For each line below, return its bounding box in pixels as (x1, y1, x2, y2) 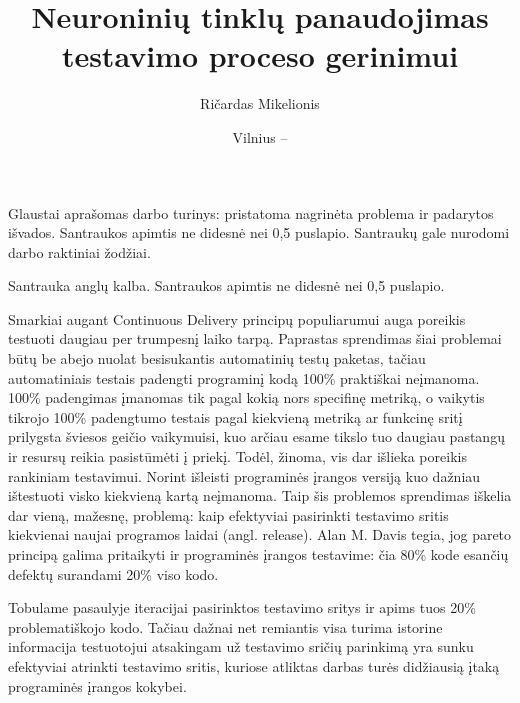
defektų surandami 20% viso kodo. (8, 563, 219, 584)
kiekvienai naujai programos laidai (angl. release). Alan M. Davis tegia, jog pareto (8, 524, 512, 545)
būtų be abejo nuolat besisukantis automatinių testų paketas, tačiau (8, 348, 426, 369)
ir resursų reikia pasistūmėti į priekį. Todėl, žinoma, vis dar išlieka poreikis (8, 446, 467, 467)
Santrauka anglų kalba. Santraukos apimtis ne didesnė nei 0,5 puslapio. (8, 275, 445, 296)
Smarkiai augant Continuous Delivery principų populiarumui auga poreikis (8, 308, 466, 329)
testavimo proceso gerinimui (61, 35, 459, 76)
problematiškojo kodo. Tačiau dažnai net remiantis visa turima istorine (8, 616, 443, 637)
